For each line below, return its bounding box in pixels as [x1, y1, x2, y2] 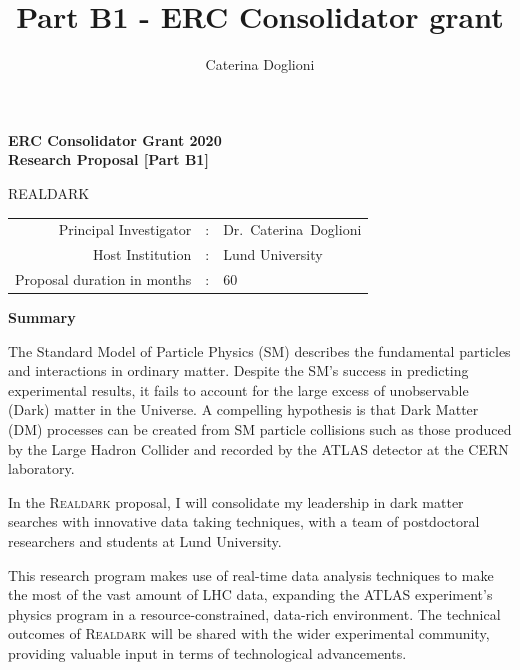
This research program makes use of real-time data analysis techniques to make [8, 564, 494, 585]
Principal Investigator [58, 219, 192, 240]
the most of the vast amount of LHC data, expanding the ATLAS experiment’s [8, 584, 493, 605]
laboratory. [8, 458, 75, 479]
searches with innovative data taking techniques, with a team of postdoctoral [8, 511, 480, 532]
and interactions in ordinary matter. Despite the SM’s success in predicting [8, 360, 469, 381]
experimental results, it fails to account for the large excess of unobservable [8, 379, 469, 400]
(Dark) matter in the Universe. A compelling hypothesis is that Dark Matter [8, 399, 479, 420]
